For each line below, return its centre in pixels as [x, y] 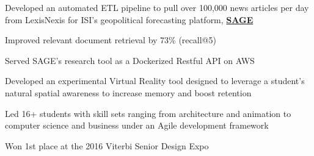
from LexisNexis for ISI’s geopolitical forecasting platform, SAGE [129, 19]
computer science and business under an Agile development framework [137, 125]
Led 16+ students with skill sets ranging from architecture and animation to [148, 113]
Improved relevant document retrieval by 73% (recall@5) [111, 40]
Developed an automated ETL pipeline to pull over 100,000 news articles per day [157, 7]
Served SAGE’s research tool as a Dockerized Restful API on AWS [130, 60]
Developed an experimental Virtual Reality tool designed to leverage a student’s [155, 81]
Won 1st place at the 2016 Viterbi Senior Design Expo [107, 145]
